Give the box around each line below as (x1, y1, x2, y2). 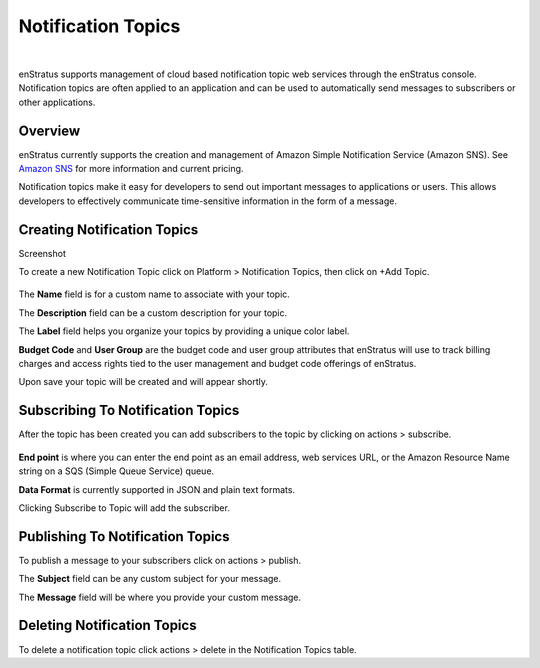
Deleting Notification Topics (18, 617, 197, 634)
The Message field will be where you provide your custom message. (18, 591, 302, 603)
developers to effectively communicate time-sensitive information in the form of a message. (18, 195, 397, 207)
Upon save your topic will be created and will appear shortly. (18, 376, 269, 388)
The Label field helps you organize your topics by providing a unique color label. (18, 325, 350, 337)
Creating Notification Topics (18, 221, 199, 238)
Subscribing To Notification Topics (18, 402, 240, 419)
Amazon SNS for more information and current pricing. (18, 163, 244, 175)
